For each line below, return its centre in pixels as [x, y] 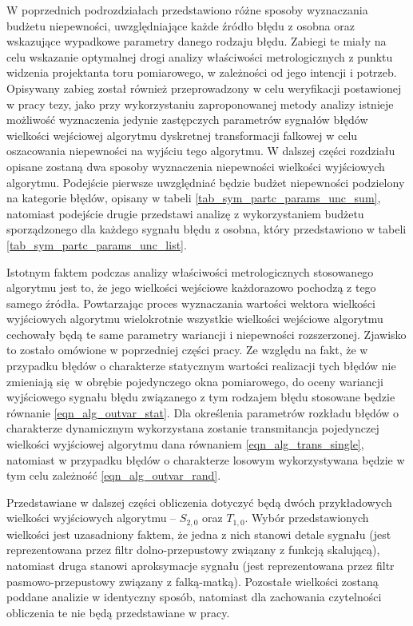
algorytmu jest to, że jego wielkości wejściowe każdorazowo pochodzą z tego [191, 287]
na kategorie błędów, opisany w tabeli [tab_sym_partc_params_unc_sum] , [194, 198]
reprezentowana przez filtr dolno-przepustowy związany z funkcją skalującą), [193, 550]
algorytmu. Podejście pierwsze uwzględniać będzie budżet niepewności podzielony [206, 182]
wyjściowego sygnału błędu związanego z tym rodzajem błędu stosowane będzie [201, 397]
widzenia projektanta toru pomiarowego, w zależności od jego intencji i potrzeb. [202, 72]
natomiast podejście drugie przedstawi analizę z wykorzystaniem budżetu [185, 213]
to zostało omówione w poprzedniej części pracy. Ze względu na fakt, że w [187, 350]
